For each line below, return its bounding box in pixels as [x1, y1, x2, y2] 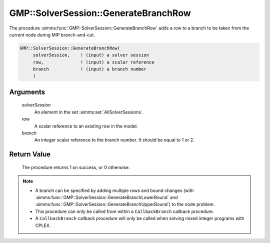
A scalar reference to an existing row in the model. [34, 123, 138, 129]
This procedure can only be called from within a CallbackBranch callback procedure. [35, 208, 214, 214]
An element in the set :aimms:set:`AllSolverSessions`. [34, 109, 144, 115]
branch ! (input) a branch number [32, 66, 147, 72]
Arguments [9, 87, 45, 96]
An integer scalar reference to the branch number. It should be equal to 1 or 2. [34, 137, 194, 143]
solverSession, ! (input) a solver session [32, 52, 149, 58]
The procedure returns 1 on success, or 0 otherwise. [21, 164, 130, 170]
